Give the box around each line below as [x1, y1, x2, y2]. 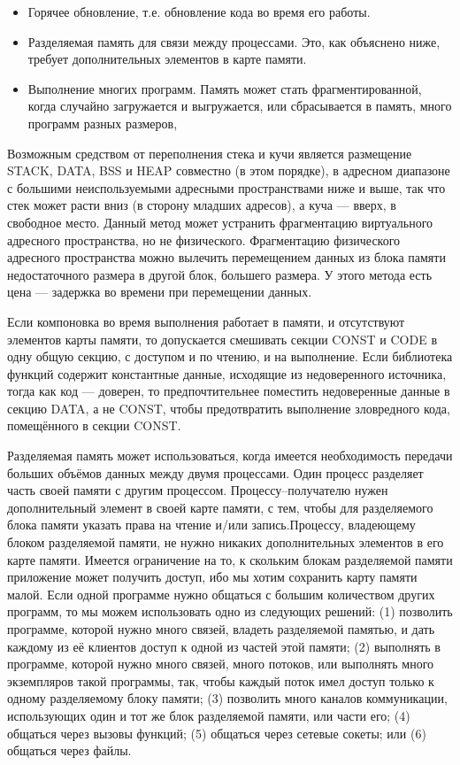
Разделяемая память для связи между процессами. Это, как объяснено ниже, [27, 32, 441, 50]
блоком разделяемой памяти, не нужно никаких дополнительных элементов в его [7, 533, 444, 552]
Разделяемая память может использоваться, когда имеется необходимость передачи [7, 446, 453, 465]
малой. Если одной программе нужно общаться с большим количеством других [7, 584, 435, 603]
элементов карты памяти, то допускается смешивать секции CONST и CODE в [7, 329, 437, 348]
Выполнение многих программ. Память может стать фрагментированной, [27, 79, 422, 97]
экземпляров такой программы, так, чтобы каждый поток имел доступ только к [7, 671, 434, 690]
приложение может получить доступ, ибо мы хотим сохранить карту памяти [7, 568, 418, 586]
